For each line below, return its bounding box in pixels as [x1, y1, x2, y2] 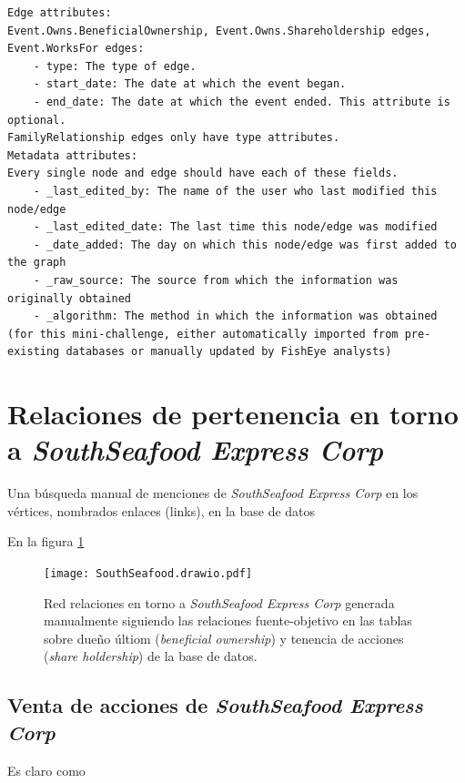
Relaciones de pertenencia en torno [7, 395, 459, 432]
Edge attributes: [7, 6, 112, 19]
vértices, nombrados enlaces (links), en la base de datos [7, 501, 316, 520]
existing [7, 345, 60, 359]
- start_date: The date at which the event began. [33, 77, 347, 91]
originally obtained [7, 291, 132, 305]
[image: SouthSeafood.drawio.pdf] [44, 566, 253, 580]
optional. [7, 113, 66, 127]
